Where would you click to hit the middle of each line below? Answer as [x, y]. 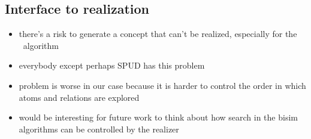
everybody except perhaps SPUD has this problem [112, 65]
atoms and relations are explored [79, 97]
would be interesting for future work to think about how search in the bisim [158, 117]
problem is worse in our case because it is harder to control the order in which [162, 85]
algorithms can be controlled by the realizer [99, 129]
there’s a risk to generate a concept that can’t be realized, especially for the [158, 34]
